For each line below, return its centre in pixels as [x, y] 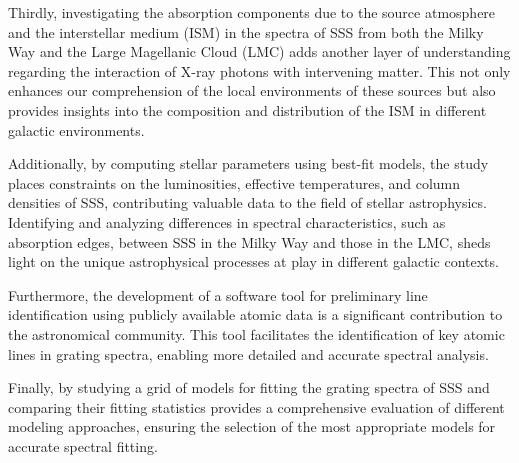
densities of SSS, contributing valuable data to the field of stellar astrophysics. [247, 202]
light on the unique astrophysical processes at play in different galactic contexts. [253, 261]
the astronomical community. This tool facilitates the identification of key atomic [256, 333]
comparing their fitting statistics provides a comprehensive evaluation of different [256, 406]
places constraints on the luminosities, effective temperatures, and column [234, 182]
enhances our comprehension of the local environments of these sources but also [252, 90]
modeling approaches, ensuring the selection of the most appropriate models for [252, 426]
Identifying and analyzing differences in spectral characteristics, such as [227, 221]
